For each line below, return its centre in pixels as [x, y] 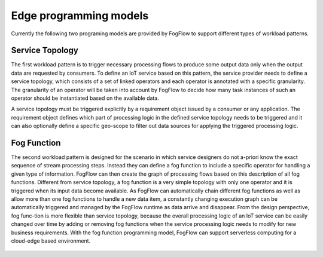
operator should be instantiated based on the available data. [85, 98]
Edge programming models [80, 16]
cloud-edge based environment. [51, 241]
